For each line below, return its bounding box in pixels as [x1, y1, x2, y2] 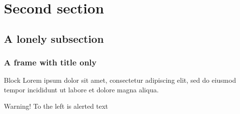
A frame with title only [4, 56, 97, 68]
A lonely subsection [4, 31, 104, 46]
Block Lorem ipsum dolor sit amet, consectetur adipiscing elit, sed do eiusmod [4, 75, 236, 85]
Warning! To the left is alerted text [4, 101, 108, 111]
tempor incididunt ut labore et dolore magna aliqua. [4, 84, 159, 94]
